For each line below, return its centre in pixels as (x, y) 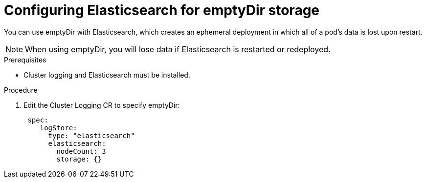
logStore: (58, 128)
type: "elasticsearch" (91, 135)
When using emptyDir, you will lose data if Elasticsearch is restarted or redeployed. (178, 49)
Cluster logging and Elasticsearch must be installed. (107, 75)
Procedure (21, 90)
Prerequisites (25, 60)
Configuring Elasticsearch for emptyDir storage (162, 10)
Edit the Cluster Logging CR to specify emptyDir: (102, 105)
